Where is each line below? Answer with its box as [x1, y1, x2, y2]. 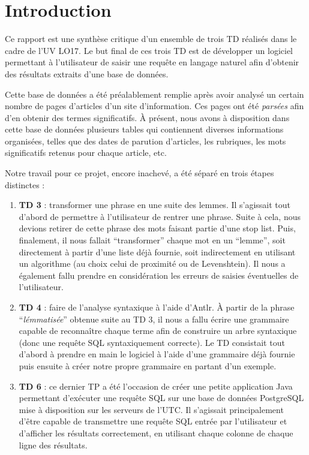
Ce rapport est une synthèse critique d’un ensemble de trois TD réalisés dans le [5, 32, 297, 45]
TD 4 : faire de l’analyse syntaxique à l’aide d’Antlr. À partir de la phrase [19, 301, 295, 313]
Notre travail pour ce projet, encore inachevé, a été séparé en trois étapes [5, 167, 274, 179]
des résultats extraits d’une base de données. [5, 67, 169, 80]
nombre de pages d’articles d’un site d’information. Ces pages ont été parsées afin [5, 100, 304, 112]
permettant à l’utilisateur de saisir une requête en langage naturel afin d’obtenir [5, 56, 299, 68]
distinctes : [5, 178, 45, 191]
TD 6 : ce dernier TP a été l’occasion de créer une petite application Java [19, 379, 293, 392]
